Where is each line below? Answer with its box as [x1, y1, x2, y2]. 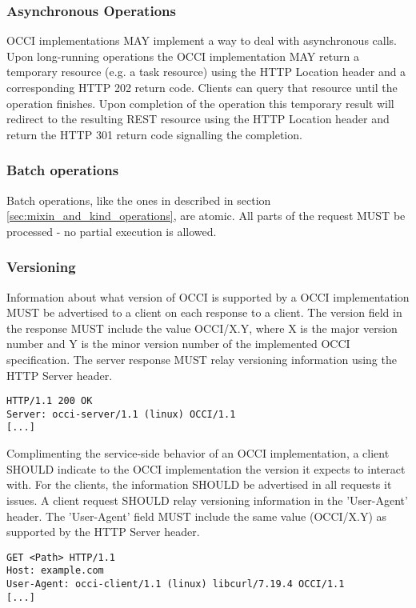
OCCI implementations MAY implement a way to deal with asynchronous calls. [6, 32, 397, 49]
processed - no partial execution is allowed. [6, 222, 217, 239]
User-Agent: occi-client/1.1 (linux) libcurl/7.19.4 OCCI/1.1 [6, 578, 345, 590]
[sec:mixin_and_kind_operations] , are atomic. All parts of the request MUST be [6, 207, 406, 224]
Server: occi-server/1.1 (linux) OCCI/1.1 [6, 408, 236, 420]
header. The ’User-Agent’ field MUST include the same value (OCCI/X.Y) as [6, 507, 387, 524]
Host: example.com [6, 565, 104, 577]
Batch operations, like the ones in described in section [6, 191, 271, 208]
